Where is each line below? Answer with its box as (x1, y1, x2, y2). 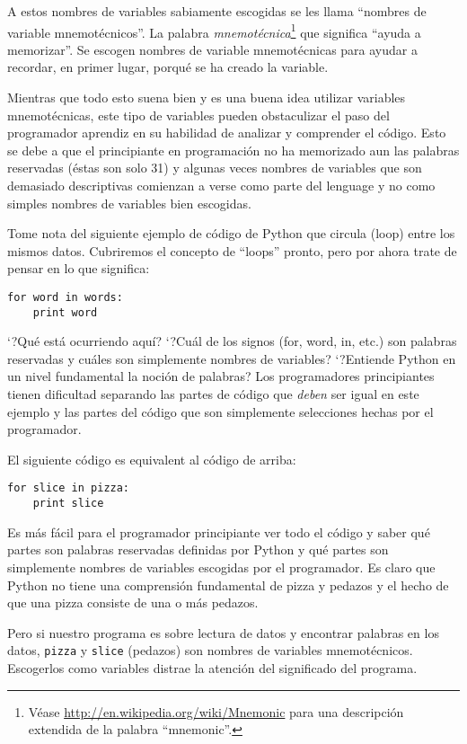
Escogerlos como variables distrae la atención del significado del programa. (7, 658, 418, 677)
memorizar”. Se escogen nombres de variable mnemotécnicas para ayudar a (7, 40, 418, 58)
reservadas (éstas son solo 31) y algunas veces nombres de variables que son (7, 158, 422, 177)
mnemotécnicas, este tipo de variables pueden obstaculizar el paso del (7, 105, 390, 124)
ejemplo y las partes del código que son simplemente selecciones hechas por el (7, 402, 434, 421)
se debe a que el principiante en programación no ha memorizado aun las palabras (7, 140, 460, 159)
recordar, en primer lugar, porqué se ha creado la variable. (7, 58, 329, 76)
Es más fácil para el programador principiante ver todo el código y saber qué (7, 522, 430, 541)
